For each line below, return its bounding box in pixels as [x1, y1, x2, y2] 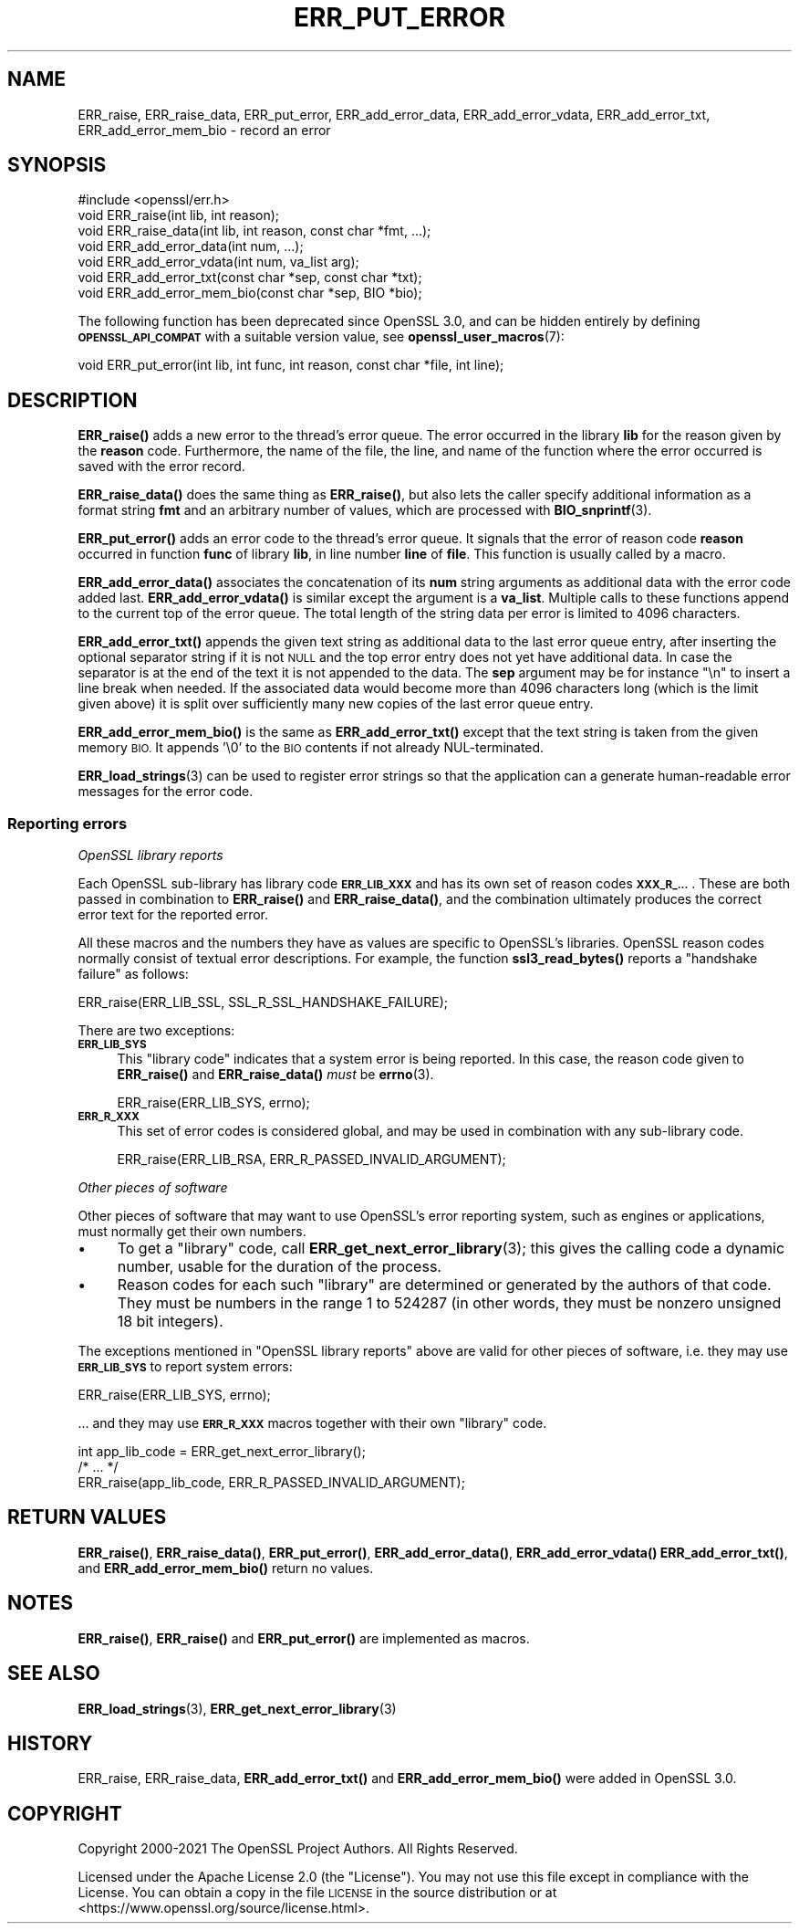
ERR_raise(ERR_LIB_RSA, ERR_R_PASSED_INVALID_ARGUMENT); [117, 1151, 506, 1168]
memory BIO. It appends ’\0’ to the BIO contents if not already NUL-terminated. [78, 740, 545, 756]
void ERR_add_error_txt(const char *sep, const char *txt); [78, 269, 422, 286]
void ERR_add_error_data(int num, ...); [78, 238, 304, 255]
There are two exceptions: [78, 1023, 235, 1039]
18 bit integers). [117, 1312, 223, 1331]
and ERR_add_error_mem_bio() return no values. [78, 1559, 374, 1576]
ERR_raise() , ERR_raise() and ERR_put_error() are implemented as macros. [78, 1630, 530, 1646]
